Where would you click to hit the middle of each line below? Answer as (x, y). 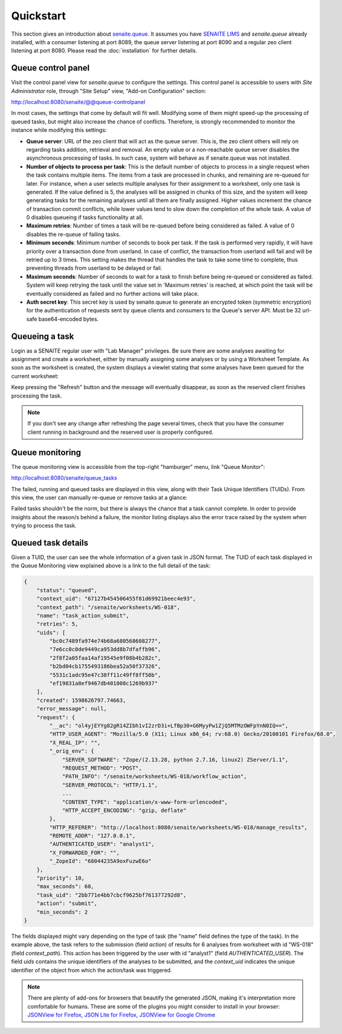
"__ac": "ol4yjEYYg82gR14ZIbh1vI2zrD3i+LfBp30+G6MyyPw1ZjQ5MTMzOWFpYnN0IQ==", (169, 725)
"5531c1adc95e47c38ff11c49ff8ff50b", (105, 675)
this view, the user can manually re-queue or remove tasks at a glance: (99, 497)
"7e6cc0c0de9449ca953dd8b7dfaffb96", (105, 650)
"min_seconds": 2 (62, 912)
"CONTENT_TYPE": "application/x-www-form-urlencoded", (145, 802)
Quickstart (39, 16)
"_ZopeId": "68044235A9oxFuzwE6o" (100, 861)
